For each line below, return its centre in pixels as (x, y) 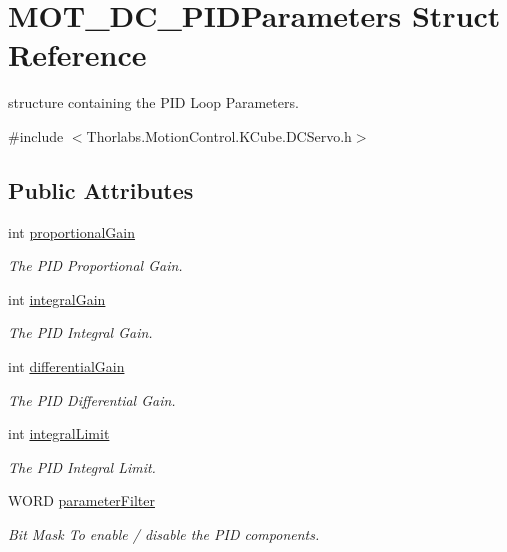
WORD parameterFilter (81, 500)
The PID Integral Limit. (82, 466)
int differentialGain (66, 366)
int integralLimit (59, 433)
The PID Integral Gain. (80, 332)
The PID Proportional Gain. (95, 265)
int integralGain (57, 298)
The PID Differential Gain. (92, 399)
